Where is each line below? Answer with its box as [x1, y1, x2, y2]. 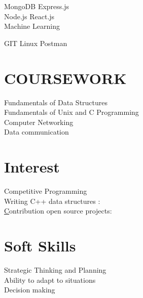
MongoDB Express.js [4, 1, 69, 11]
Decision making [4, 284, 55, 295]
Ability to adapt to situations [4, 274, 96, 285]
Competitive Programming [4, 186, 87, 196]
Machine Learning [4, 21, 60, 31]
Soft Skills [4, 235, 76, 256]
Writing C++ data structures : [4, 195, 100, 206]
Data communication [4, 126, 69, 137]
